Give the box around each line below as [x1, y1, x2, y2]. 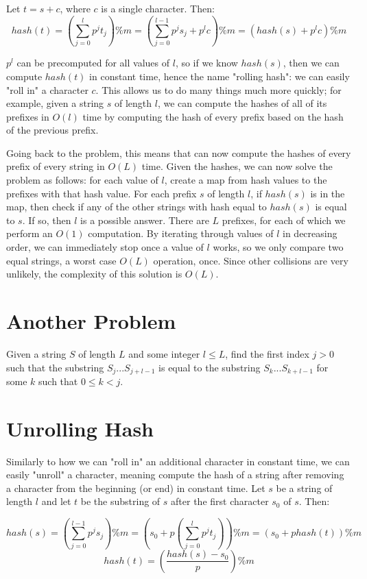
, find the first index [225, 346, 309, 360]
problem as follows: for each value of [6, 173, 158, 187]
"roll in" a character [6, 82, 88, 97]
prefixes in [6, 109, 49, 123]
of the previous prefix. [6, 123, 99, 137]
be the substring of [80, 494, 161, 508]
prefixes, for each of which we [222, 212, 346, 227]
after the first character [171, 494, 269, 508]
